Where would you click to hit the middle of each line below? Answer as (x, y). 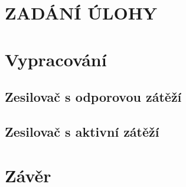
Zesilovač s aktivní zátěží (82, 131)
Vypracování (56, 59)
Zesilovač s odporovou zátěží (93, 97)
